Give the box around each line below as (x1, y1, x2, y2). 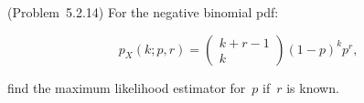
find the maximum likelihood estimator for (7, 77, 246, 97)
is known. (286, 77, 339, 97)
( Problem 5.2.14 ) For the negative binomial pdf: (7, 3, 279, 21)
